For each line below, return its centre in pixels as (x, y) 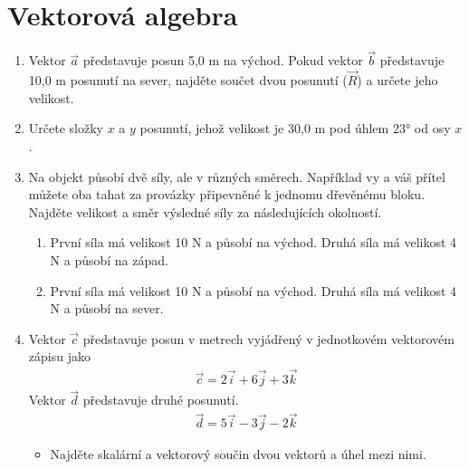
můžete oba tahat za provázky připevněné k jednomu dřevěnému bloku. (227, 194)
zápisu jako (59, 356)
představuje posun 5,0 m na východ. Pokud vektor (223, 60)
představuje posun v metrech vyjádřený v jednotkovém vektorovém (268, 338)
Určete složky (66, 128)
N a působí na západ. (109, 259)
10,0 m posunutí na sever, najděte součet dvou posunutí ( (188, 80)
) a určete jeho (397, 80)
